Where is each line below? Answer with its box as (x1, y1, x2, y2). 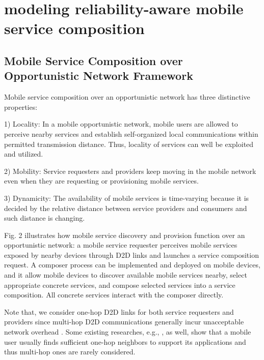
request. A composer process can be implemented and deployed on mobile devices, (4, 259, 260, 270)
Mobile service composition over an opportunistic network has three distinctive (4, 92, 250, 102)
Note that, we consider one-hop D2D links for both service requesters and (4, 306, 234, 317)
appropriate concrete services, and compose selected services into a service (4, 279, 235, 290)
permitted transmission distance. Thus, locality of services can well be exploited (4, 138, 254, 149)
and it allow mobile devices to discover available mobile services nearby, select (4, 269, 247, 280)
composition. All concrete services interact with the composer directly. (4, 289, 224, 300)
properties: (4, 101, 38, 112)
